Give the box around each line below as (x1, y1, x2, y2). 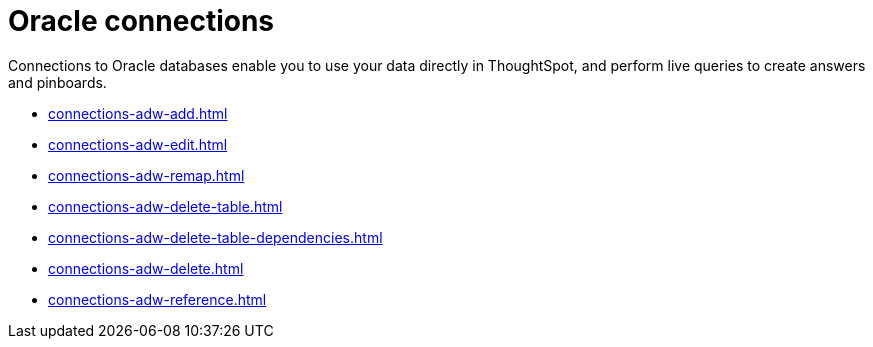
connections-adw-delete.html (48, 259, 244, 277)
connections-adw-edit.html (48, 135, 228, 153)
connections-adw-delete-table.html (48, 197, 283, 215)
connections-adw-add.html (48, 104, 228, 122)
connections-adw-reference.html (48, 290, 267, 308)
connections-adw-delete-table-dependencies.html (48, 228, 383, 246)
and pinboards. (8, 73, 107, 91)
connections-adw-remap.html (48, 166, 245, 184)
